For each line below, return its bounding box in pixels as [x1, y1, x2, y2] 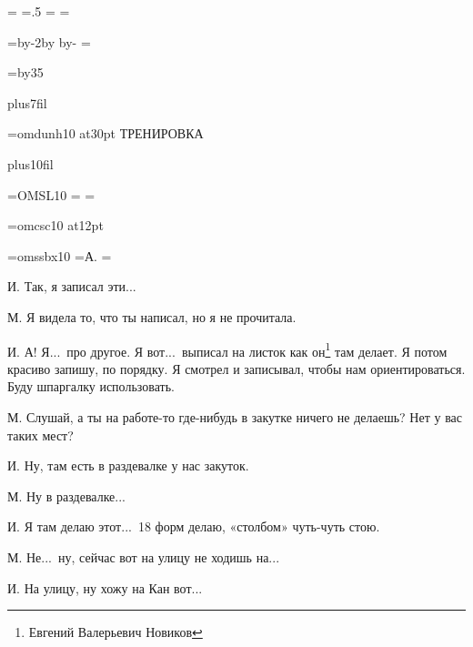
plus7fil [7, 93, 47, 112]
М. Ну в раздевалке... [7, 486, 126, 505]
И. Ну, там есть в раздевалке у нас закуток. [7, 456, 249, 475]
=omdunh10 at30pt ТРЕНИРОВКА [7, 124, 204, 143]
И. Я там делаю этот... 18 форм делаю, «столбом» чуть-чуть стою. [7, 517, 380, 536]
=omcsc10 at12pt [7, 216, 104, 235]
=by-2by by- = [7, 32, 91, 51]
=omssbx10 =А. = [7, 246, 112, 265]
